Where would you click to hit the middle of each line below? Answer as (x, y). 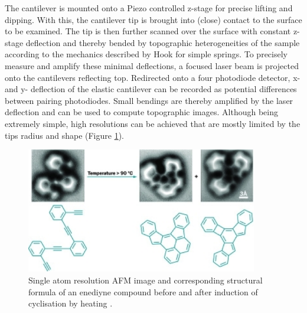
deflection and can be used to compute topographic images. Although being (141, 112)
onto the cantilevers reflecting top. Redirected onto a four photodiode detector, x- (153, 77)
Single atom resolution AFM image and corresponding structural (146, 280)
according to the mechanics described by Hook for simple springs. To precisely (146, 54)
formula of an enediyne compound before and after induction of (143, 291)
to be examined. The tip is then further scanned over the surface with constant (148, 31)
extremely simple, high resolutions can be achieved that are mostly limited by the (153, 123)
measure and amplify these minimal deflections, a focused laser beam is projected (152, 65)
